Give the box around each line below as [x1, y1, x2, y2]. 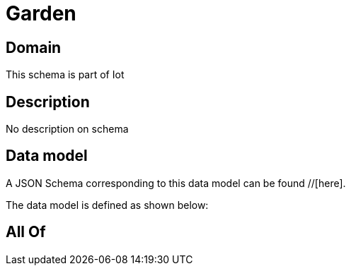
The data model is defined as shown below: [6, 198, 209, 211]
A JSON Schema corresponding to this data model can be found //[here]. [6, 176, 346, 189]
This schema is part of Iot [6, 68, 125, 81]
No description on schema [6, 123, 129, 135]
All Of [6, 223, 46, 241]
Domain [6, 38, 62, 56]
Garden [6, 1, 76, 25]
